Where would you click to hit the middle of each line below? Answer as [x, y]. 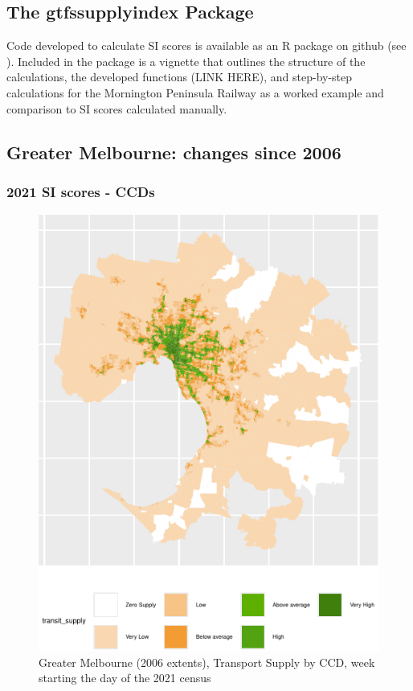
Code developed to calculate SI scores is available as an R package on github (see [206, 45]
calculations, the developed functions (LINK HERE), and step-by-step [180, 77]
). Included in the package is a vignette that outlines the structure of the [186, 61]
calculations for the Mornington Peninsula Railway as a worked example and [195, 92]
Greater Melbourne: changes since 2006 [174, 152]
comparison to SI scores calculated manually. [117, 108]
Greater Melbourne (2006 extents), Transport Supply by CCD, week [207, 662]
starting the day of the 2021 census [125, 678]
